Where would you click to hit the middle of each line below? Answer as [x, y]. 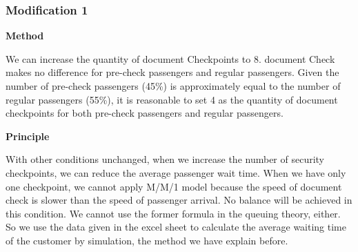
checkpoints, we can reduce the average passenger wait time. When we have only [176, 172]
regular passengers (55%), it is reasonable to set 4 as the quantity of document [172, 99]
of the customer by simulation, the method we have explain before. [147, 240]
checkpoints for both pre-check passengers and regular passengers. [145, 113]
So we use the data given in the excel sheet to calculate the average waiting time [176, 227]
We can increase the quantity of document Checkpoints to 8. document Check [170, 58]
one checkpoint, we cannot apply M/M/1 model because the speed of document [174, 186]
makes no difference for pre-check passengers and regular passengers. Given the [172, 72]
